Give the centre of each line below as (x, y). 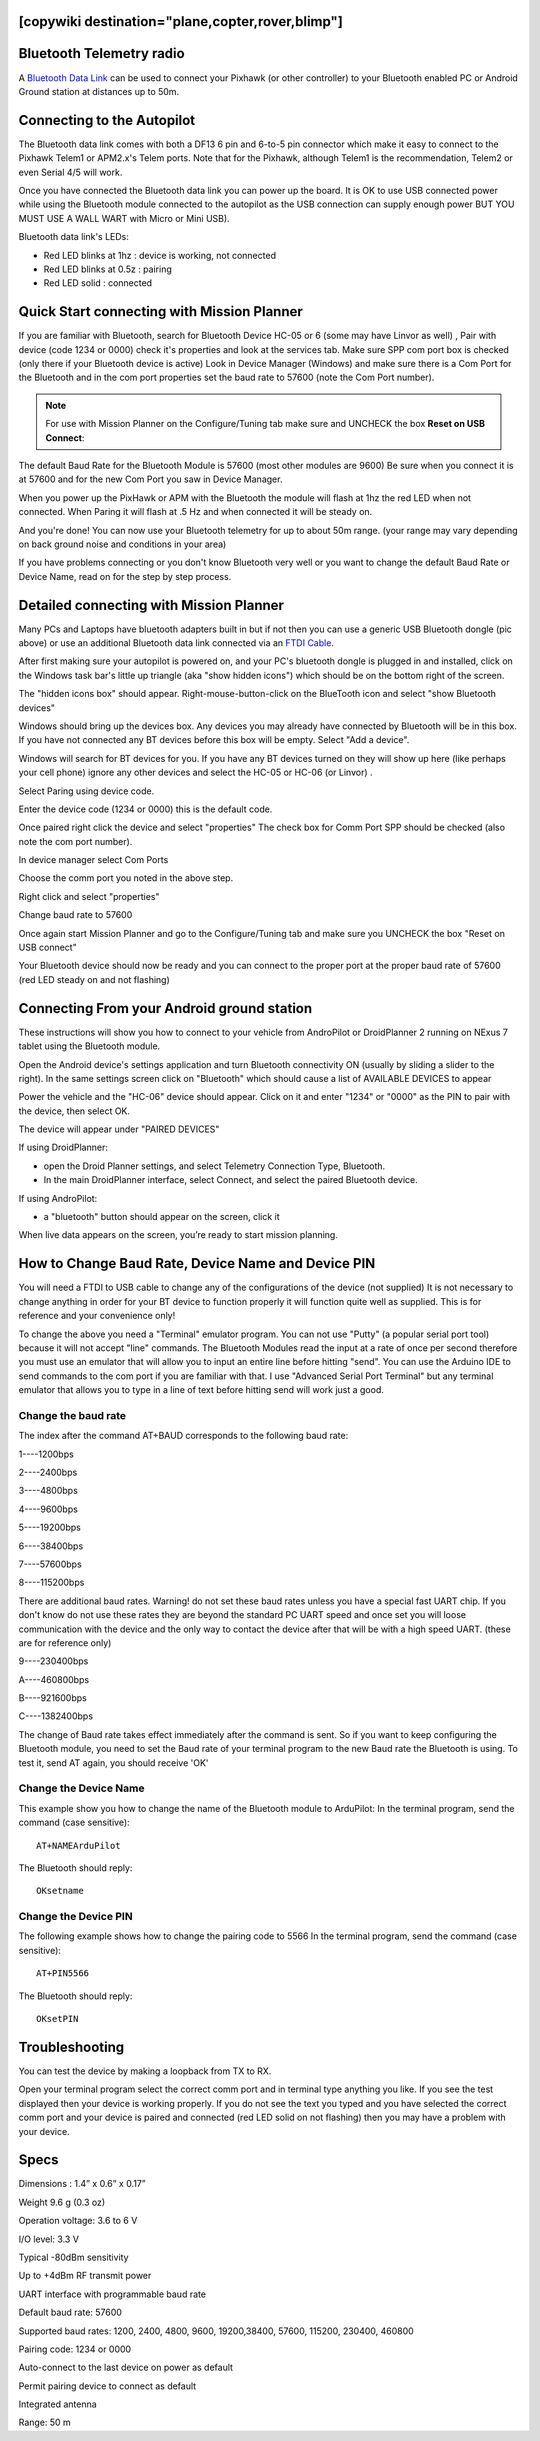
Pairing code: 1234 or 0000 (75, 2349)
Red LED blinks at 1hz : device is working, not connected (160, 255)
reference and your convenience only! (97, 1316)
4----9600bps (48, 1509)
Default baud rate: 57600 (70, 2312)
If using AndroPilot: (58, 1198)
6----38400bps (51, 1546)
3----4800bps (48, 1491)
